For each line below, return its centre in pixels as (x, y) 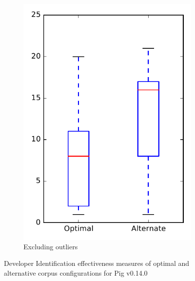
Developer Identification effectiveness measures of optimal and (97, 263)
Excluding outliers (51, 247)
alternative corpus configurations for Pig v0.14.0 (76, 272)
